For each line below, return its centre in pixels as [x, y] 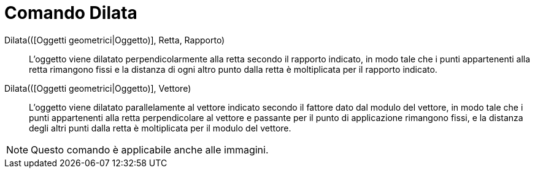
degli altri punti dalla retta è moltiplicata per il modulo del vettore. [160, 128]
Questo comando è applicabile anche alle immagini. [150, 149]
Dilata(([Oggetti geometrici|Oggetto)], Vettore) [98, 88]
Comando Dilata [71, 13]
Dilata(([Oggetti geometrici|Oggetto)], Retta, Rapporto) [115, 40]
